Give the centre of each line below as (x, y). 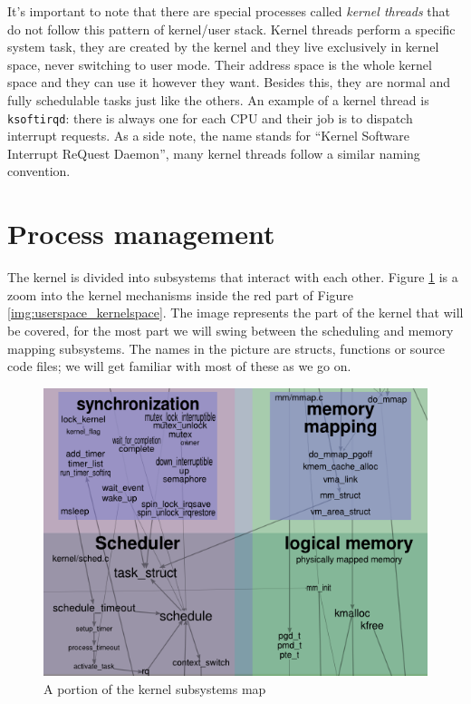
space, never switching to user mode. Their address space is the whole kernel (220, 64)
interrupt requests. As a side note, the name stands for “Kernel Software (209, 136)
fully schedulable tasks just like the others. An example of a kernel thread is (218, 99)
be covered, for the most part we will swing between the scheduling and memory (231, 330)
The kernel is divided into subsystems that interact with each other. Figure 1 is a (233, 277)
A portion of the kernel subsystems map (155, 688)
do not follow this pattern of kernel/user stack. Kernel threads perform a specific (231, 29)
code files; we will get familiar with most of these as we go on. (179, 366)
